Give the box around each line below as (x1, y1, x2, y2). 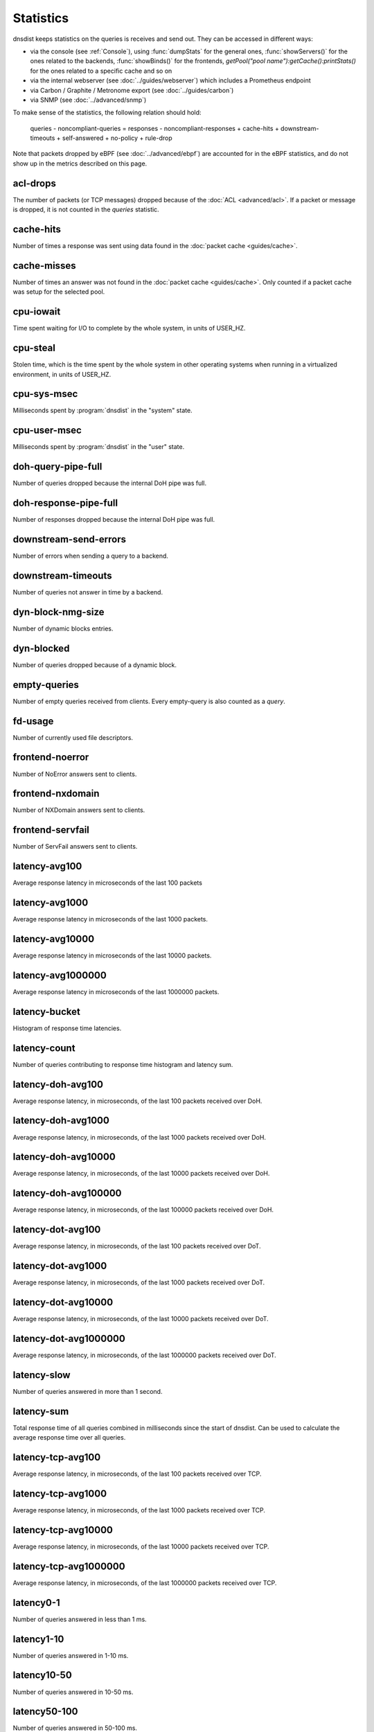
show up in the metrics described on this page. (12, 159, 148, 168)
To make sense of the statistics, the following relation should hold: (12, 108, 202, 117)
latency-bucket (12, 1005, 81, 1018)
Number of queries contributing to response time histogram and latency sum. (12, 1060, 233, 1068)
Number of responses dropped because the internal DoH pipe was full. (12, 515, 215, 524)
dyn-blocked (12, 642, 70, 654)
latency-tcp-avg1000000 (12, 1560, 125, 1572)
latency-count (12, 1042, 75, 1054)
